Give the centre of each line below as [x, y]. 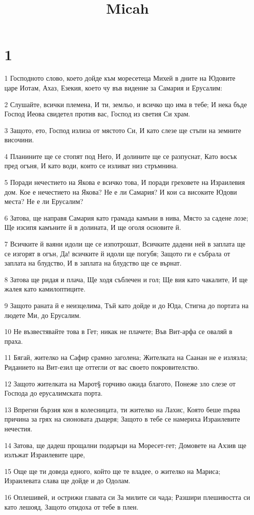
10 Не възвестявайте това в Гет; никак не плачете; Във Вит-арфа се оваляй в [118, 331]
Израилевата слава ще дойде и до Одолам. [67, 481]
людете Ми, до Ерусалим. [43, 315]
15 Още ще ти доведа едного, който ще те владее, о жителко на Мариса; [113, 471]
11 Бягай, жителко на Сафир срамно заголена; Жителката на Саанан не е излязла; [126, 357]
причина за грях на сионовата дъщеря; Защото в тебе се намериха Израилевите [122, 419]
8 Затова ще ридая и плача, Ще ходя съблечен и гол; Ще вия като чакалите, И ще [126, 279]
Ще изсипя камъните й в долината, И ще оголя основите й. [93, 227]
